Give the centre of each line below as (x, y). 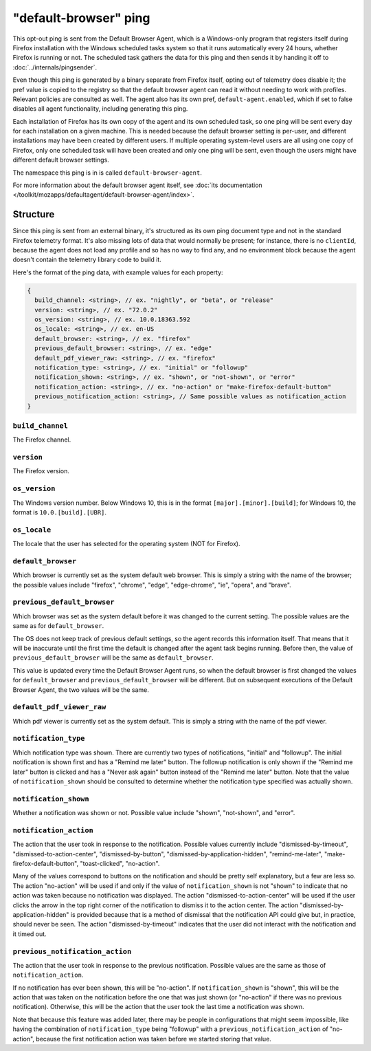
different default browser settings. (61, 160)
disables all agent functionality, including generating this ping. (100, 109)
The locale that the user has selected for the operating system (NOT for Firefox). (126, 544)
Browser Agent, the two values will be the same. (81, 690)
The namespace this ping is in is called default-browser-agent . (107, 173)
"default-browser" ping (81, 18)
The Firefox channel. (42, 440)
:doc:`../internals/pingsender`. (55, 67)
